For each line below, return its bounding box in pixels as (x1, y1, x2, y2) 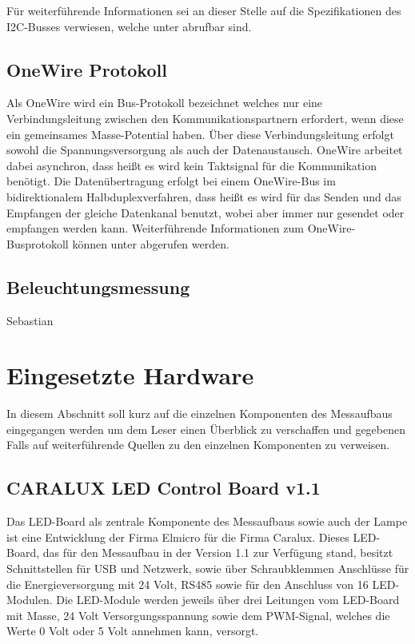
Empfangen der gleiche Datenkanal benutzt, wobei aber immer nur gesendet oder (6, 204, 405, 221)
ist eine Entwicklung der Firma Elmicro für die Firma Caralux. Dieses (6, 528, 349, 545)
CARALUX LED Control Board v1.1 (6, 475, 321, 500)
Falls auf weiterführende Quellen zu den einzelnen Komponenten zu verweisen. (6, 436, 390, 453)
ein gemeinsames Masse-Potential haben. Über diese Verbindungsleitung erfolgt (6, 125, 394, 142)
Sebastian (6, 312, 54, 328)
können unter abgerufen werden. (72, 235, 229, 252)
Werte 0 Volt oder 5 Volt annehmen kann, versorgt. (6, 622, 259, 639)
